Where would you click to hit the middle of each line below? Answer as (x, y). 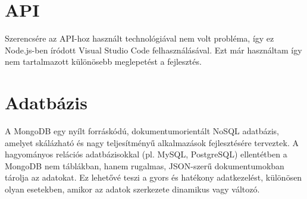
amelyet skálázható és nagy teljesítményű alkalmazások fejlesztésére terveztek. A (152, 142)
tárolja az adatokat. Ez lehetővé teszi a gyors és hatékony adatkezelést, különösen (153, 177)
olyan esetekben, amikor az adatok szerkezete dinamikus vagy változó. (132, 189)
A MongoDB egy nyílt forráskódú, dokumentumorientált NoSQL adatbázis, (142, 131)
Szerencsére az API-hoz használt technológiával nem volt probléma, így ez (140, 38)
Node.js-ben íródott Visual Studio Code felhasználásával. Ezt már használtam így (153, 50)
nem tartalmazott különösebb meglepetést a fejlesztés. (103, 61)
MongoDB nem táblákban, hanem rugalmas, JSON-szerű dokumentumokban (145, 165)
